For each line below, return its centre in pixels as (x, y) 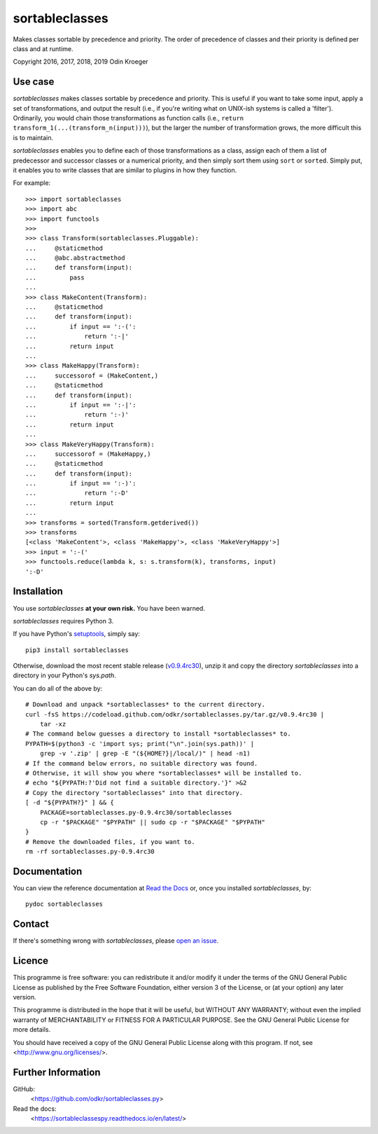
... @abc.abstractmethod (75, 258)
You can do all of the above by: (58, 688)
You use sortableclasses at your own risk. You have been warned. (109, 608)
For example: (32, 183)
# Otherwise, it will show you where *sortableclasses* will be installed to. (164, 773)
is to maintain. (33, 137)
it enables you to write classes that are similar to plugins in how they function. (125, 170)
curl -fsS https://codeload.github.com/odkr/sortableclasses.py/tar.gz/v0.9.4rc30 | (175, 714)
